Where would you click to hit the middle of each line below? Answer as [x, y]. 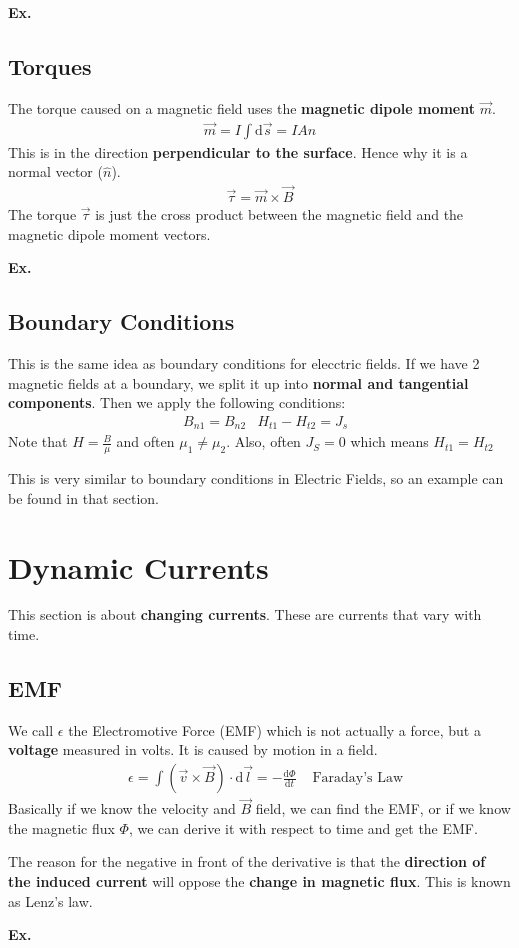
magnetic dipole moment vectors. [109, 233]
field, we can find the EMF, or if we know [383, 808]
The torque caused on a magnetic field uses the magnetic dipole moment [241, 107]
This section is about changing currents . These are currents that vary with [245, 614]
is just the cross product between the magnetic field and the [279, 214]
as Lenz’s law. [50, 900]
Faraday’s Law [358, 778]
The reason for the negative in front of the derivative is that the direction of [247, 861]
